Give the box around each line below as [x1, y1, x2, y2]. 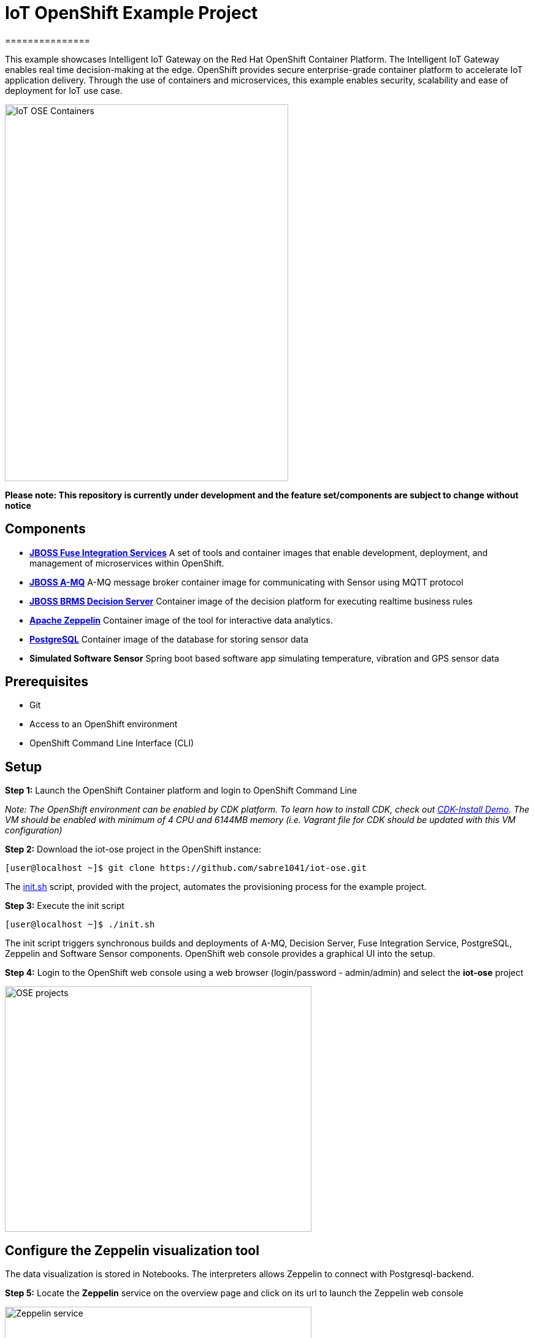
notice [5, 500, 31, 511]
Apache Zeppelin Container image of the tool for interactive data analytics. [29, 614, 333, 625]
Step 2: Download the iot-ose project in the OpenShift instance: [5, 844, 261, 855]
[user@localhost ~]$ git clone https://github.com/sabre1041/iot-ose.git [5, 863, 367, 873]
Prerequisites [5, 674, 88, 690]
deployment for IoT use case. [5, 85, 123, 96]
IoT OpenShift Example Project [5, 2, 258, 23]
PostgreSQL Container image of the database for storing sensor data [29, 633, 308, 644]
